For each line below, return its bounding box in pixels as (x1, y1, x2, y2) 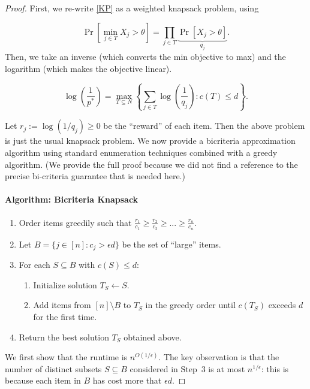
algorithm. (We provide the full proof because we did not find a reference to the (5, 158, 298, 170)
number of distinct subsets (5, 362, 102, 375)
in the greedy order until (145, 298, 236, 311)
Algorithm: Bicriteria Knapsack (5, 193, 139, 206)
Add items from (33, 298, 91, 311)
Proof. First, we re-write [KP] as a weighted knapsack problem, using (5, 2, 259, 14)
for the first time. (33, 310, 97, 322)
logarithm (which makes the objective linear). (5, 62, 172, 74)
